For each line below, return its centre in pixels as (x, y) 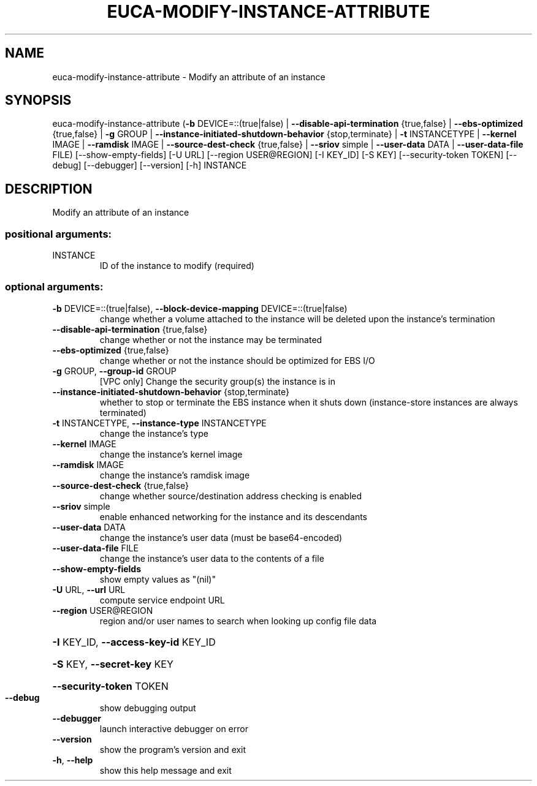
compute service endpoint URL (162, 600)
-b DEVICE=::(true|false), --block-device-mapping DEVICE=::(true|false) (200, 308)
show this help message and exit (166, 770)
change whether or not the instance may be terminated (211, 339)
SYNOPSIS (38, 100)
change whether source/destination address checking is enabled (231, 496)
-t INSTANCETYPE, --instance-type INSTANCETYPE (159, 423)
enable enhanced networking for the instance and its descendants (234, 516)
